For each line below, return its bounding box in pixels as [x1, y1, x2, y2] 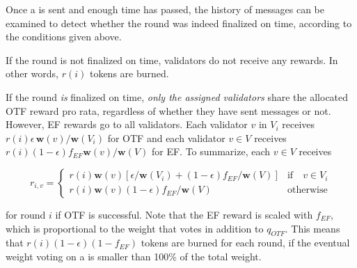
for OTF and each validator [107, 130, 225, 145]
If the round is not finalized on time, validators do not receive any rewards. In [6, 52, 338, 67]
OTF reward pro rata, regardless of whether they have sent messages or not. [6, 103, 331, 118]
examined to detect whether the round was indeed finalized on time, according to [6, 15, 352, 30]
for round [6, 207, 46, 221]
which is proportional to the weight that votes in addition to [6, 221, 264, 235]
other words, [6, 66, 58, 81]
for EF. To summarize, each [151, 144, 271, 159]
